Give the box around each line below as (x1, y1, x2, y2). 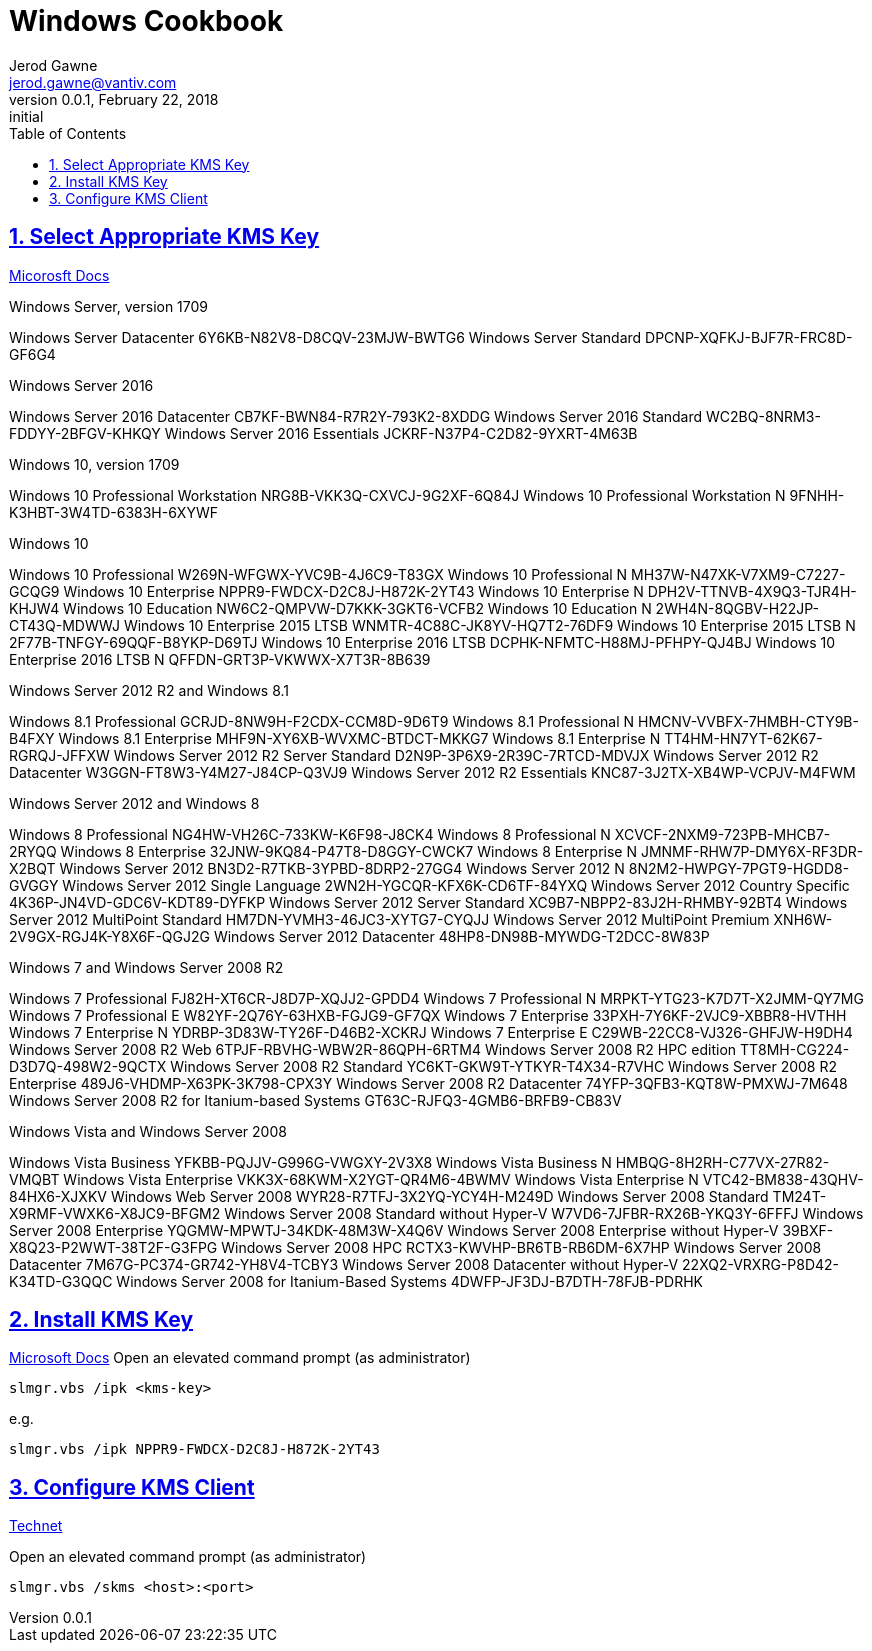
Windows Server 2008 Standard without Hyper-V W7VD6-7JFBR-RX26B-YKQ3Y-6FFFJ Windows (224, 1204, 864, 1222)
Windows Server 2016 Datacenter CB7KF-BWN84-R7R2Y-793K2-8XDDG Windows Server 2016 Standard (9, 407, 703, 425)
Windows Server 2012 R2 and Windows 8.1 (9, 681, 290, 699)
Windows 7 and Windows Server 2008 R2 (9, 958, 284, 976)
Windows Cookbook (9, 4, 284, 38)
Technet (9, 1517, 63, 1535)
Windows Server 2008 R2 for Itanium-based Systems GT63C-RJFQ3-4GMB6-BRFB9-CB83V (9, 1091, 622, 1109)
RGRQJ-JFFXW (9, 746, 110, 764)
